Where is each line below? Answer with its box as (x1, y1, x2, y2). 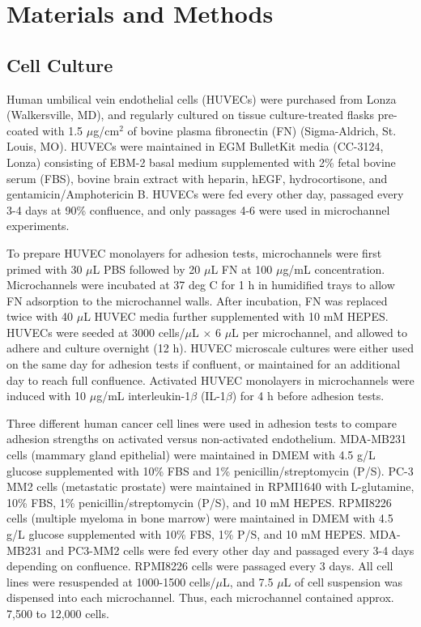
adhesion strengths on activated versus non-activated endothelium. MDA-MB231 (6, 430, 406, 447)
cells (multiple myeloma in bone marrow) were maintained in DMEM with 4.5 (6, 510, 393, 527)
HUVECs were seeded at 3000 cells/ (6, 323, 185, 340)
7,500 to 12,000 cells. (6, 604, 109, 621)
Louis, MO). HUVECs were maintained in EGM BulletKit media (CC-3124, (6, 138, 384, 155)
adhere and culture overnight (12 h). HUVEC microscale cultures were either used (6, 339, 415, 356)
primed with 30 (6, 260, 83, 277)
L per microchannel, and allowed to (232, 323, 407, 340)
